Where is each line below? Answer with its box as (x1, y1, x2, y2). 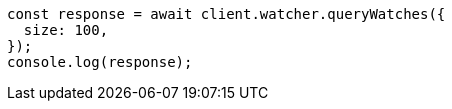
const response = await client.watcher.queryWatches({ (7, 6, 446, 22)
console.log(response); (7, 54, 193, 70)
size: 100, (23, 22, 109, 38)
